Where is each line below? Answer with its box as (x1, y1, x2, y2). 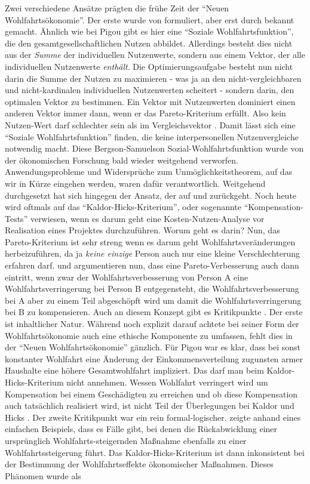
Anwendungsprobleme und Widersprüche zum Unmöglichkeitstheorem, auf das (5, 165, 293, 178)
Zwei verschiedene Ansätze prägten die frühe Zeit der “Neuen (5, 2, 229, 14)
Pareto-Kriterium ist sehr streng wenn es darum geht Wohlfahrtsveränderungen (5, 235, 296, 248)
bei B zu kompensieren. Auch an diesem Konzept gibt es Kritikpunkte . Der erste (5, 306, 303, 318)
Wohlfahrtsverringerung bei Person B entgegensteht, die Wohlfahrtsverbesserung (5, 282, 299, 295)
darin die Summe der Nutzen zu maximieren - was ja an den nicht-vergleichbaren (5, 72, 302, 84)
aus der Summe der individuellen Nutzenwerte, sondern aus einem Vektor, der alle (5, 48, 305, 61)
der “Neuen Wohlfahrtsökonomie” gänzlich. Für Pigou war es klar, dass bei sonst (5, 341, 301, 353)
